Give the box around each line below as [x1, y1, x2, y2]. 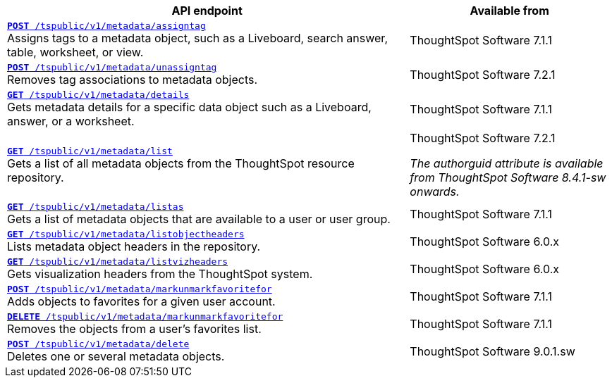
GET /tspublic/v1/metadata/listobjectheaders [7, 229, 245, 239]
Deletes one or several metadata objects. [7, 349, 225, 363]
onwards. [410, 184, 460, 199]
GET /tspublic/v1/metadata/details [7, 89, 190, 100]
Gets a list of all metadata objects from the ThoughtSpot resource [7, 156, 355, 170]
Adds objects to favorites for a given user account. [7, 294, 276, 308]
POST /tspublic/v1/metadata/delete [7, 339, 190, 349]
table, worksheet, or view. [7, 45, 144, 59]
